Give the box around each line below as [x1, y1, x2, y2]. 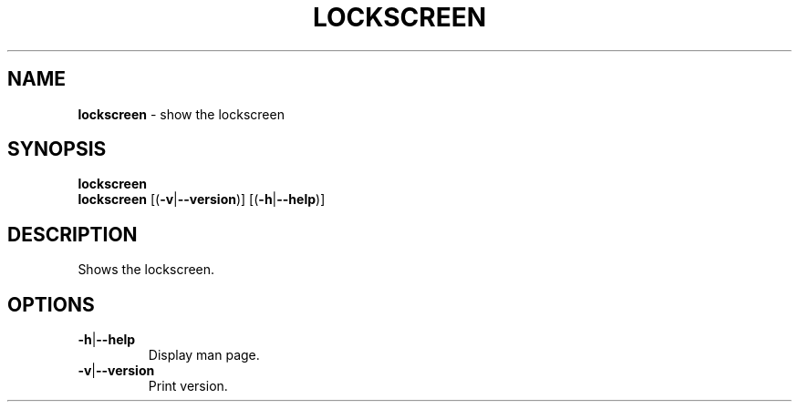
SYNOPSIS [7, 138, 107, 161]
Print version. [148, 378, 228, 394]
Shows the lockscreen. [78, 261, 215, 278]
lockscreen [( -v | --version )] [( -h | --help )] [78, 191, 326, 208]
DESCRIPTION [7, 222, 138, 246]
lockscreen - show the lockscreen [78, 106, 285, 122]
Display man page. [148, 347, 260, 363]
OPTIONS [7, 292, 95, 316]
